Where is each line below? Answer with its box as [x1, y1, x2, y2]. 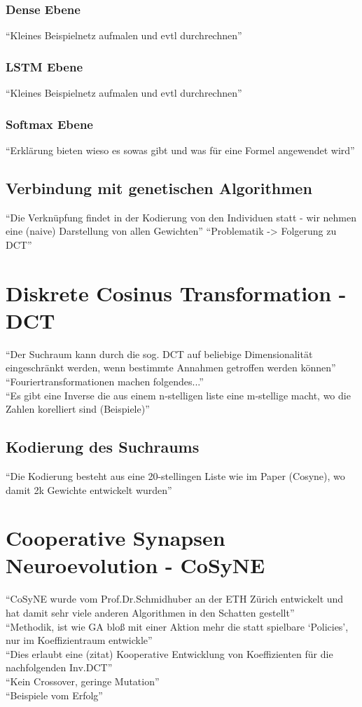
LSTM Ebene [6, 57, 83, 75]
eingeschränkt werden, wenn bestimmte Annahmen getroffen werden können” [6, 360, 336, 375]
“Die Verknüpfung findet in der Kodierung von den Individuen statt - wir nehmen [6, 210, 357, 224]
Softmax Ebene [6, 115, 93, 132]
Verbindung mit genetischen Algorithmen [6, 177, 312, 198]
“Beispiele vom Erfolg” [6, 687, 103, 702]
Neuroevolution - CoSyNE [6, 551, 265, 579]
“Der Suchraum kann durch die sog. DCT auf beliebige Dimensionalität [6, 346, 313, 361]
